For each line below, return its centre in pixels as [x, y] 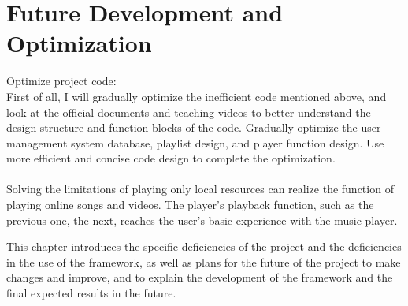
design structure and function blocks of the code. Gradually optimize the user [194, 127]
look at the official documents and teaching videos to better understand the [189, 112]
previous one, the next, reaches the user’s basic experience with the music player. [202, 220]
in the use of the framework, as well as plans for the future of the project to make [204, 261]
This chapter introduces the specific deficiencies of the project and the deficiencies [204, 246]
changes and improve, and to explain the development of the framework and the [200, 277]
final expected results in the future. [91, 293]
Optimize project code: [61, 81]
